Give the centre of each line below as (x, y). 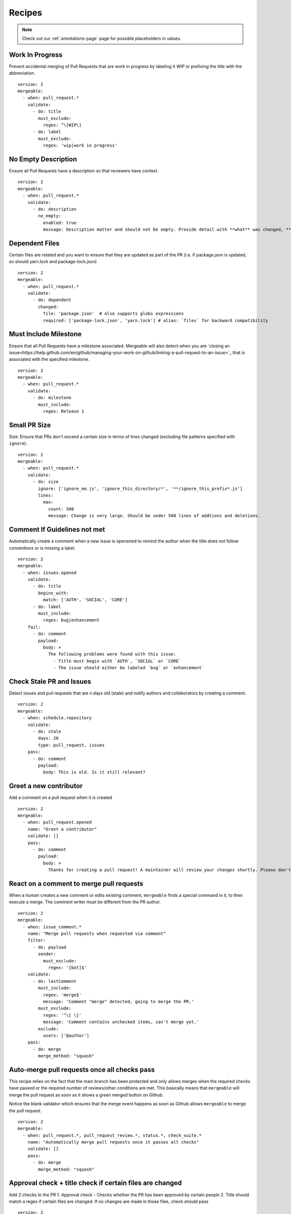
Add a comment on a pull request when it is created (61, 798)
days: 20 (48, 738)
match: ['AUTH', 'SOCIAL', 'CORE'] (85, 600)
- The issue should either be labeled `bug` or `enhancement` (129, 668)
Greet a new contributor (46, 786)
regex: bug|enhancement (71, 620)
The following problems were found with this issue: (112, 654)
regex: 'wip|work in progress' (80, 145)
